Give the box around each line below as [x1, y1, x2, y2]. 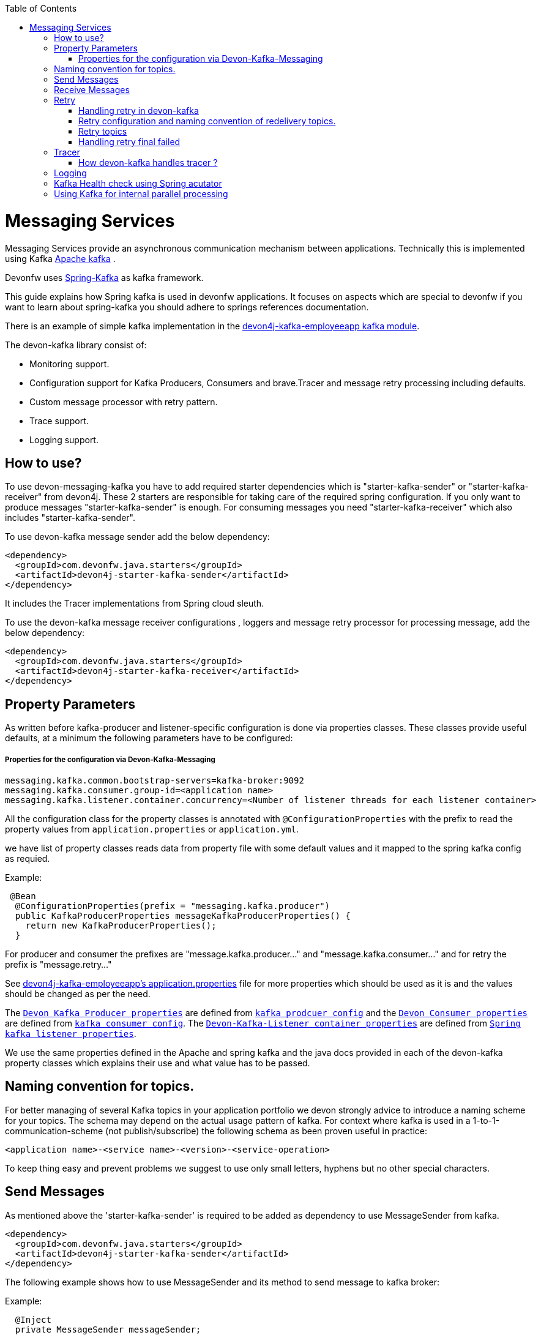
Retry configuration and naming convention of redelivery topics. [78, 116, 336, 126]
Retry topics [78, 126, 127, 136]
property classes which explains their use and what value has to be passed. [5, 1057, 310, 1068]
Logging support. [29, 434, 99, 445]
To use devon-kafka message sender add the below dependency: [5, 531, 270, 542]
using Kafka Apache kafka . [5, 253, 116, 264]
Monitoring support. [29, 358, 110, 369]
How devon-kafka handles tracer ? [78, 157, 218, 168]
